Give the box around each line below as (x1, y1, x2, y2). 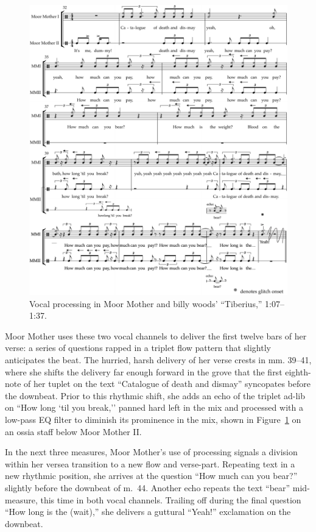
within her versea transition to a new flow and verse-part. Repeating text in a (5, 457, 295, 470)
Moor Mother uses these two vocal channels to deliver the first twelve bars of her (5, 329, 307, 342)
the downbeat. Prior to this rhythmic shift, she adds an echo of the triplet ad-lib (5, 389, 306, 402)
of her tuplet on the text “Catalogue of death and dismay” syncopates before (24, 377, 311, 390)
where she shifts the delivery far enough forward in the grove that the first (5, 365, 283, 378)
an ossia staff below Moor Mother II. (5, 425, 142, 438)
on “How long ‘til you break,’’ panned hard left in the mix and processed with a (5, 401, 303, 414)
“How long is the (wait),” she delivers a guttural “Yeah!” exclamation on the (5, 505, 291, 518)
